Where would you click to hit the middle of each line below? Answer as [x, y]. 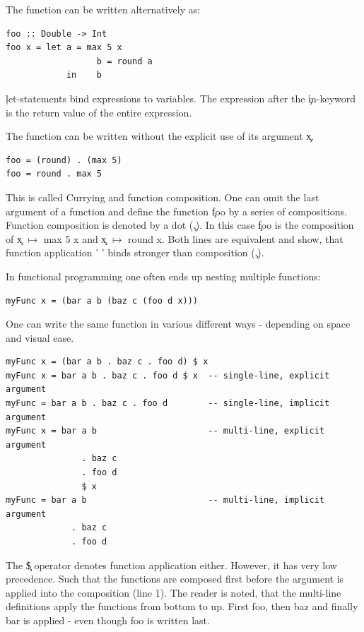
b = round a [124, 61]
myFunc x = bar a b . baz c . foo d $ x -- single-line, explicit [168, 375]
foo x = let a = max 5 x [64, 48]
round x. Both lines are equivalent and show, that [236, 238]
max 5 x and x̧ [75, 238]
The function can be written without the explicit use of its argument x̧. [160, 136]
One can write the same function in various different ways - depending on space [178, 324]
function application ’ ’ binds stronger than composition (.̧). [135, 252]
